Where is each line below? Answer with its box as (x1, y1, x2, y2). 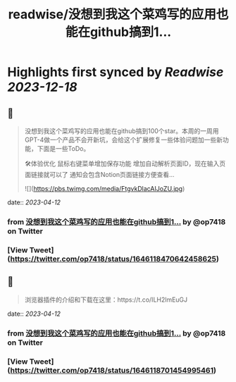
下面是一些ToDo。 (37, 144, 90, 152)
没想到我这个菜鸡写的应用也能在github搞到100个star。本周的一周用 (24, 127, 220, 135)
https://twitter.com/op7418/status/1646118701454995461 (10, 365, 213, 375)
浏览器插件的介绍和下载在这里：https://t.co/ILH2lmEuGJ (24, 295, 188, 304)
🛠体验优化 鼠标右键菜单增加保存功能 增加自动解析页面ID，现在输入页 (24, 159, 226, 168)
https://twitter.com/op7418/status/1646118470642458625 (10, 254, 217, 264)
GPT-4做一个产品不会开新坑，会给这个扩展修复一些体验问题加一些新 (24, 135, 223, 144)
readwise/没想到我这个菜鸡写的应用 (8, 6, 217, 23)
